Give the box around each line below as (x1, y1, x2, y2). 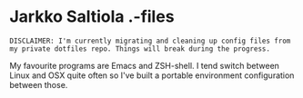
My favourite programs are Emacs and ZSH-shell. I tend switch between (9, 60, 280, 71)
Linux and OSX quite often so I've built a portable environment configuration (9, 70, 295, 81)
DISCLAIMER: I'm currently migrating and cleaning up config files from (9, 36, 291, 45)
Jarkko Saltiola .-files (9, 6, 175, 27)
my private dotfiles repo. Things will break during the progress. (9, 44, 271, 54)
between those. (9, 79, 68, 90)
